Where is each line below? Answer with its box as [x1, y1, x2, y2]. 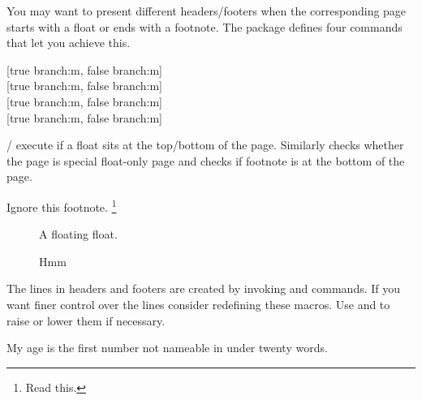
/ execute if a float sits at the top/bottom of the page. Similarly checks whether [6, 136, 404, 153]
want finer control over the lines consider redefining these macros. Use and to [6, 295, 390, 312]
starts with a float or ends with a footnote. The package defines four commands [6, 18, 403, 35]
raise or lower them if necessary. [6, 312, 166, 329]
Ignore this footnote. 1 [6, 196, 117, 215]
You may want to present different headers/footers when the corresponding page [6, 2, 407, 19]
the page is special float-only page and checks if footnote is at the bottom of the [6, 152, 405, 169]
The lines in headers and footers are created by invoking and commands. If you [6, 280, 401, 297]
